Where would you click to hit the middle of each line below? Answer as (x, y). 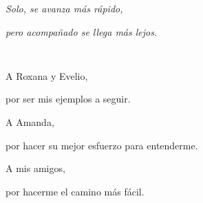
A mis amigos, (35, 168)
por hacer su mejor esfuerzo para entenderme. (102, 145)
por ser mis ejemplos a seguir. (68, 99)
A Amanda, (30, 122)
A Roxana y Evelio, (47, 75)
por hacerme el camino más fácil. (75, 191)
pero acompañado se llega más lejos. (82, 31)
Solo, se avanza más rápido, (64, 8)
